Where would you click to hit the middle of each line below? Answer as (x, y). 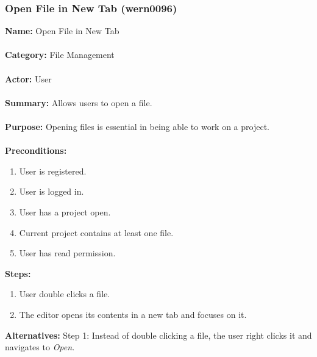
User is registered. (53, 171)
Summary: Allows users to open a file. (79, 102)
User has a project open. (65, 211)
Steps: (18, 273)
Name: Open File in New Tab (62, 31)
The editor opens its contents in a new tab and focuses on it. (133, 314)
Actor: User (28, 78)
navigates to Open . (40, 347)
